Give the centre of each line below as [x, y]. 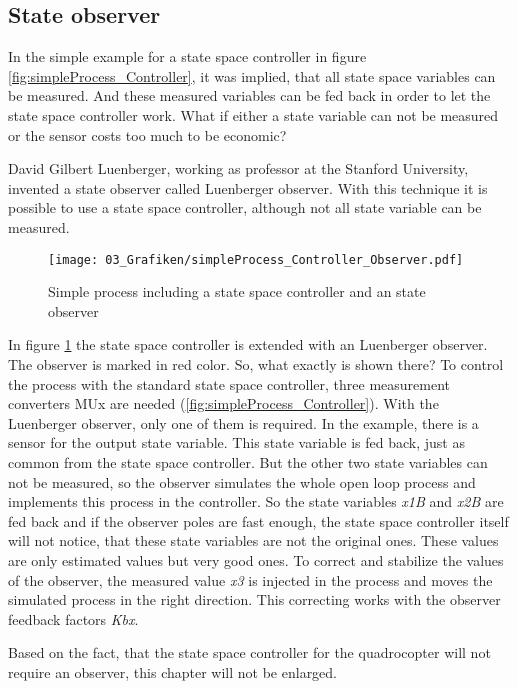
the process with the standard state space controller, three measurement [229, 383]
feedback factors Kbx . [73, 618]
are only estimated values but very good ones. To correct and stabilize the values [256, 559]
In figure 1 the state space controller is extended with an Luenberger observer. [248, 344]
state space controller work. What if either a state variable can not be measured [253, 114]
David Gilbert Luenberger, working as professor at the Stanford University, [238, 168]
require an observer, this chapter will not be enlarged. [173, 671]
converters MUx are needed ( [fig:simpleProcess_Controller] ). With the [223, 403]
